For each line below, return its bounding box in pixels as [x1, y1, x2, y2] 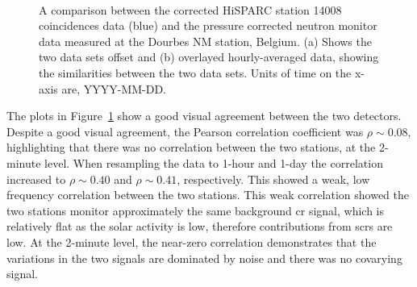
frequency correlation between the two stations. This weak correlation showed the [6, 186, 410, 203]
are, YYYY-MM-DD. [61, 80, 167, 97]
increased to [6, 170, 66, 187]
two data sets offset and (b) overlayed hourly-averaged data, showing [39, 48, 379, 65]
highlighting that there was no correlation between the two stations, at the [6, 139, 376, 156]
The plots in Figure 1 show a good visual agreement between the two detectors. [6, 107, 402, 124]
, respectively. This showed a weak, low [177, 170, 370, 187]
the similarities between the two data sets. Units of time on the [39, 64, 352, 81]
